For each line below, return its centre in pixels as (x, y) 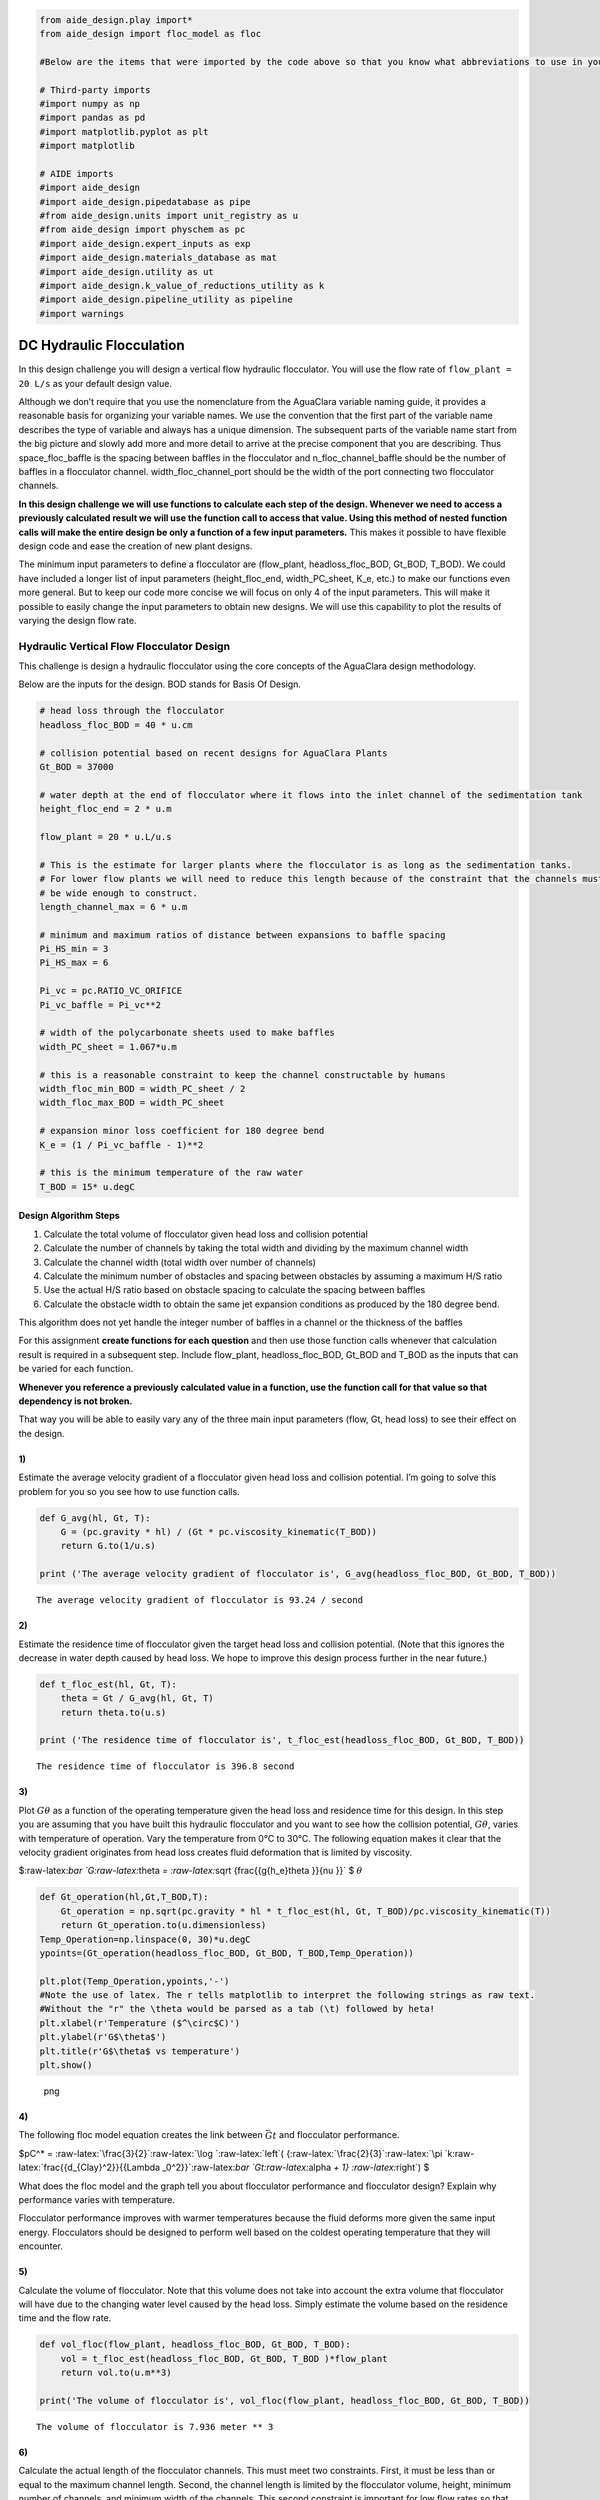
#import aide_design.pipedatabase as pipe (145, 201)
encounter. (41, 2246)
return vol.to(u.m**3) (116, 2373)
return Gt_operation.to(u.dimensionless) (163, 1925)
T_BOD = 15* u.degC (87, 1186)
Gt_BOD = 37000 (76, 767)
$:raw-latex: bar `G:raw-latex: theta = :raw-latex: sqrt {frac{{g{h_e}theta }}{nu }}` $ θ (190, 1871)
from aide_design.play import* (116, 19)
